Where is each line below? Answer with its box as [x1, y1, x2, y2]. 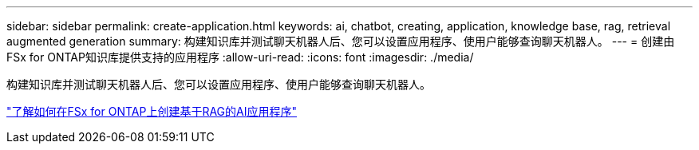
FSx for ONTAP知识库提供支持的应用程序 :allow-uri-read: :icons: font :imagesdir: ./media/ [6, 50, 474, 64]
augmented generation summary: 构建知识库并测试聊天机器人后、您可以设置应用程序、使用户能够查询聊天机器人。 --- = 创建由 [6, 34, 675, 48]
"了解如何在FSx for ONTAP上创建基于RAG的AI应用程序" [6, 105, 297, 118]
